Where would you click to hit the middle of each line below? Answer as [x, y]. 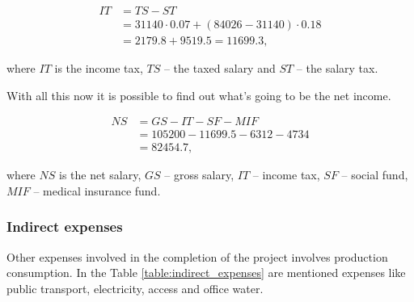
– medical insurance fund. [97, 190]
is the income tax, [99, 68]
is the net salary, [100, 175]
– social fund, [375, 175]
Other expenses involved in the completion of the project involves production [197, 256]
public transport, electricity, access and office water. [135, 288]
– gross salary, [199, 175]
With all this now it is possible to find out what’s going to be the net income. [199, 95]
